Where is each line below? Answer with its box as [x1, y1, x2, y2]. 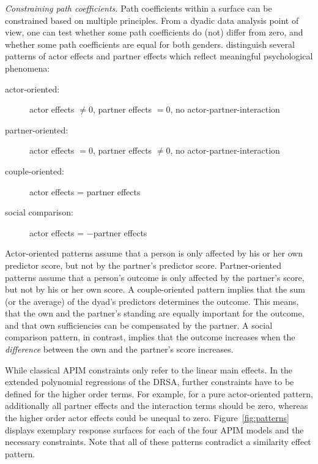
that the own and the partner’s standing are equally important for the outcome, [5, 307, 305, 320]
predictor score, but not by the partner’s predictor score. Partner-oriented [5, 258, 281, 271]
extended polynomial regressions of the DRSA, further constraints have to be [5, 375, 294, 388]
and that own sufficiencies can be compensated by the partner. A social [5, 318, 273, 331]
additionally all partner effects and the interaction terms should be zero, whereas [5, 399, 308, 412]
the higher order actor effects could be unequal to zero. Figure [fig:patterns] [5, 411, 289, 424]
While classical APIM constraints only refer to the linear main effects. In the [5, 363, 293, 376]
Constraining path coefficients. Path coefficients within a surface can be [5, 2, 272, 14]
